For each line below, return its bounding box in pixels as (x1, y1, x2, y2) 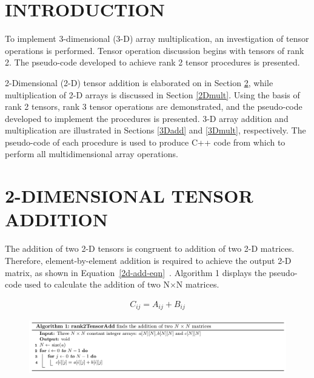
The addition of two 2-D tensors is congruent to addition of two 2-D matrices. (5, 242, 295, 255)
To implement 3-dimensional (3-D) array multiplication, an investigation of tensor (5, 32, 309, 45)
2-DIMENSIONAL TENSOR (5, 183, 253, 208)
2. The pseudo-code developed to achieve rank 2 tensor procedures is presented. (5, 56, 300, 69)
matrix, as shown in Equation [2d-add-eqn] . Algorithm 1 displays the (5, 266, 267, 278)
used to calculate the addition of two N (24, 278, 170, 291)
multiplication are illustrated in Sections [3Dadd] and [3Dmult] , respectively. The (5, 124, 306, 137)
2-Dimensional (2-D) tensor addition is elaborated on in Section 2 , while (5, 76, 273, 89)
